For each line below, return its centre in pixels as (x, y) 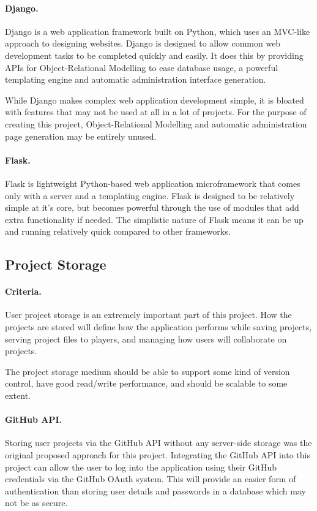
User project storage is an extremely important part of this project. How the (148, 315)
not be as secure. (36, 503)
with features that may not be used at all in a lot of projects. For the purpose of (156, 112)
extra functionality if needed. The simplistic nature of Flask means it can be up (154, 219)
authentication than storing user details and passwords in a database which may (155, 490)
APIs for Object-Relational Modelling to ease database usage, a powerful (142, 67)
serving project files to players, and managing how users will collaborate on (146, 339)
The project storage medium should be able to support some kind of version (147, 371)
